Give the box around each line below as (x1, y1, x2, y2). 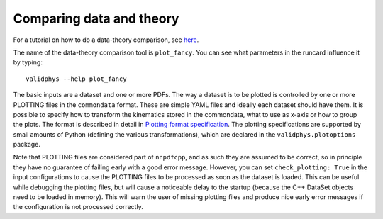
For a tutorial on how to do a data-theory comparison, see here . (13, 35, 199, 44)
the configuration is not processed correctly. (13, 203, 143, 211)
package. (13, 140, 40, 149)
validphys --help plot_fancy (26, 74, 127, 83)
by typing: (13, 58, 43, 67)
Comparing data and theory (13, 11, 179, 26)
